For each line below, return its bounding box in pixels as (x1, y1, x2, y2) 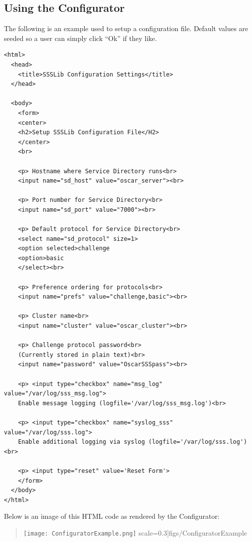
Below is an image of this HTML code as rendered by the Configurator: (4, 511, 220, 521)
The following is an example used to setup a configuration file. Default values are (4, 23, 249, 34)
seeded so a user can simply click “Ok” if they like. (4, 33, 157, 43)
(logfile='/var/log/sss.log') (148, 438, 247, 446)
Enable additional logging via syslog (18, 438, 145, 446)
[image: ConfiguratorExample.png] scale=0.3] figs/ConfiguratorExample (23, 527, 247, 538)
